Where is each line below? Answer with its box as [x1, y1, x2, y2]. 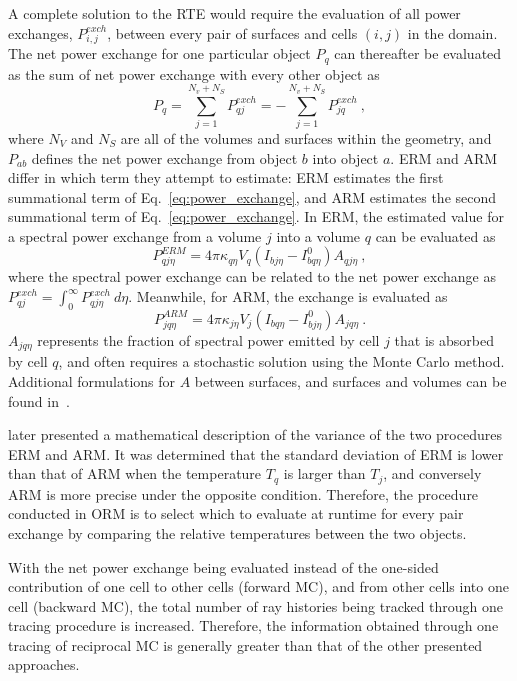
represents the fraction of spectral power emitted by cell [37, 329, 380, 350]
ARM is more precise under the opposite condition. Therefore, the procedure [8, 483, 479, 504]
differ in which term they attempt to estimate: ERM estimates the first [8, 167, 444, 188]
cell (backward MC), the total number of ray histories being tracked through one [8, 595, 504, 616]
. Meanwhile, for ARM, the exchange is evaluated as [128, 286, 448, 307]
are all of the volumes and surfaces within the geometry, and [120, 127, 492, 148]
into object [312, 147, 379, 168]
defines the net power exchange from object [31, 147, 298, 168]
